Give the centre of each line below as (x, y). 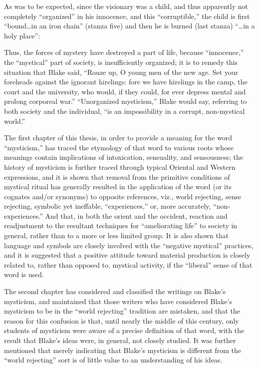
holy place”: (22, 35)
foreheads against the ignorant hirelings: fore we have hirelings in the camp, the (126, 82)
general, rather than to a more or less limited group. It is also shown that (117, 235)
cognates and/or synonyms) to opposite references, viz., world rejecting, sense (123, 196)
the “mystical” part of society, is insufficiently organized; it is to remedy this (121, 62)
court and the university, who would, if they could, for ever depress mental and (125, 91)
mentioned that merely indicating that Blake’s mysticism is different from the (123, 350)
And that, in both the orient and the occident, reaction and (136, 215)
